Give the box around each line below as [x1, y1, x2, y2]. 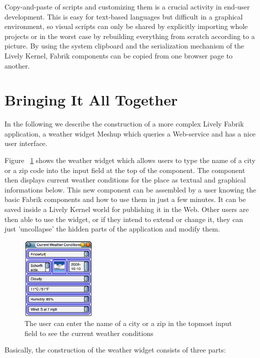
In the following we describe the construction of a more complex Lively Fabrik [4, 118, 244, 129]
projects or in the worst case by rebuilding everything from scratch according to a [4, 30, 255, 41]
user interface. [4, 138, 47, 148]
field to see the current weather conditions [24, 327, 153, 338]
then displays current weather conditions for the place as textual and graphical [4, 174, 246, 185]
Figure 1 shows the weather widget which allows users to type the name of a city [4, 155, 255, 165]
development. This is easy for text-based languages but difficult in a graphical [4, 11, 243, 21]
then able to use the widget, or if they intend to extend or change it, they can [4, 213, 243, 224]
